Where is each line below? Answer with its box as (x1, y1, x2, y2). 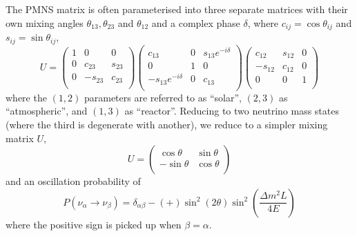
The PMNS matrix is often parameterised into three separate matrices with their (6, 2, 348, 16)
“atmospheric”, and (6, 104, 88, 118)
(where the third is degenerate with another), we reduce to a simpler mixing (6, 117, 328, 131)
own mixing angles (6, 15, 84, 30)
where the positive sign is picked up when (6, 217, 182, 231)
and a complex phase (151, 15, 240, 30)
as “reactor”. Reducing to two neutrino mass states (124, 104, 339, 118)
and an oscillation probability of (6, 174, 141, 188)
